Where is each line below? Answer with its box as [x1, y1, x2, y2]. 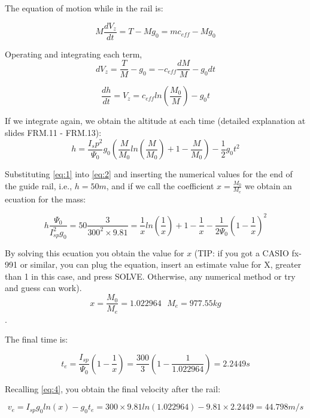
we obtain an [244, 179, 292, 192]
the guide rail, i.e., [5, 179, 72, 192]
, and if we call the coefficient [106, 179, 214, 192]
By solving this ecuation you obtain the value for [5, 246, 184, 259]
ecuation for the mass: [5, 192, 86, 205]
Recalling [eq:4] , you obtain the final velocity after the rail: [5, 382, 221, 395]
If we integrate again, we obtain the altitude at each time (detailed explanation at [5, 114, 306, 127]
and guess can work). [5, 281, 82, 294]
